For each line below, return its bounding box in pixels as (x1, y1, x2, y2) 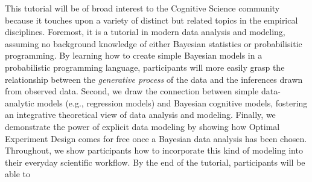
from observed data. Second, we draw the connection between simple (5, 85, 259, 97)
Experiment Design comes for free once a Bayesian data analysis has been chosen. (5, 132, 307, 145)
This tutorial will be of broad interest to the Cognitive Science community (5, 2, 280, 14)
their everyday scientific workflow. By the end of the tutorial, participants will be (5, 155, 305, 168)
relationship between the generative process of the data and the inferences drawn (5, 73, 303, 85)
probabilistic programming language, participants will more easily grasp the (5, 60, 285, 73)
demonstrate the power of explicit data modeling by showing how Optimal (5, 120, 280, 132)
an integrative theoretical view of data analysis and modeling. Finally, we (5, 108, 276, 121)
